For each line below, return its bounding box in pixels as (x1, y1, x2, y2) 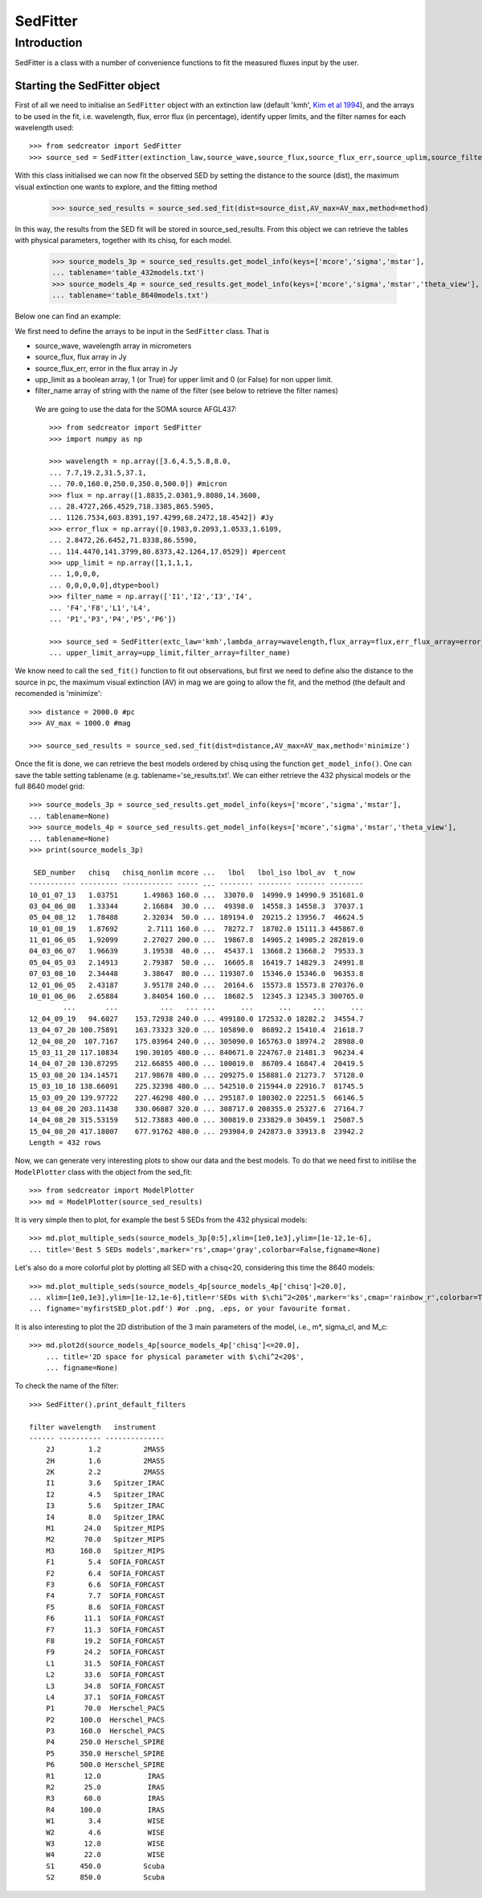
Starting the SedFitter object (14, 79, 161, 93)
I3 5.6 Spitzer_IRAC (45, 1501, 165, 1510)
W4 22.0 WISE (45, 1851, 165, 1859)
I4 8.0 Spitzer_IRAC (45, 1513, 165, 1521)
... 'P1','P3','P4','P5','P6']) (49, 614, 177, 624)
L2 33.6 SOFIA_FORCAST (45, 1670, 165, 1679)
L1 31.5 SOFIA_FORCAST (45, 1658, 165, 1668)
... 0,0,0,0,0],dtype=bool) (49, 580, 160, 590)
